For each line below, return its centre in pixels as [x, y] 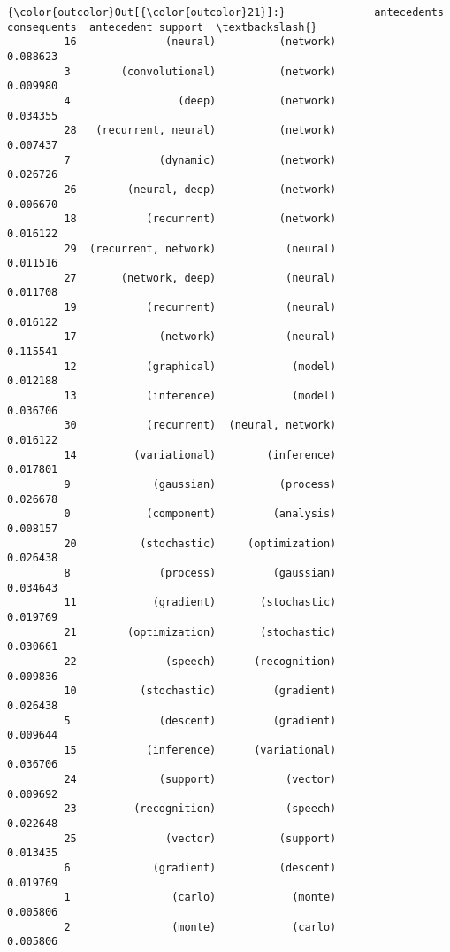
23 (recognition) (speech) [200, 809]
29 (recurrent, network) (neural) [200, 248]
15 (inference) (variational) [200, 750]
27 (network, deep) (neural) [200, 278]
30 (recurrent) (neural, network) [200, 426]
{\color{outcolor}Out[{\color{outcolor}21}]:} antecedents [225, 12]
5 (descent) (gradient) [200, 720]
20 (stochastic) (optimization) [200, 543]
